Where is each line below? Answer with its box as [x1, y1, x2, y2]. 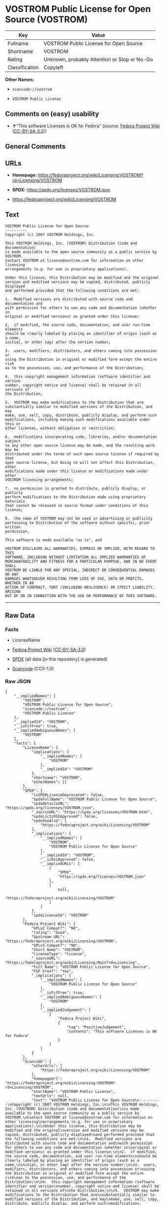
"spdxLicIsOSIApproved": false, [31, 814, 98, 819]
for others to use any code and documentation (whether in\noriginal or [5, 1145, 157, 1150]
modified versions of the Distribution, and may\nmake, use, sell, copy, [5, 1197, 160, 1202]
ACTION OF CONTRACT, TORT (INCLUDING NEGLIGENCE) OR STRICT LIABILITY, [5, 585, 155, 590]
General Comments [5, 143, 66, 151]
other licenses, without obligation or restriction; [5, 426, 115, 430]
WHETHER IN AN [5, 580, 34, 585]
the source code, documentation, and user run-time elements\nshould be [5, 1153, 157, 1158]
